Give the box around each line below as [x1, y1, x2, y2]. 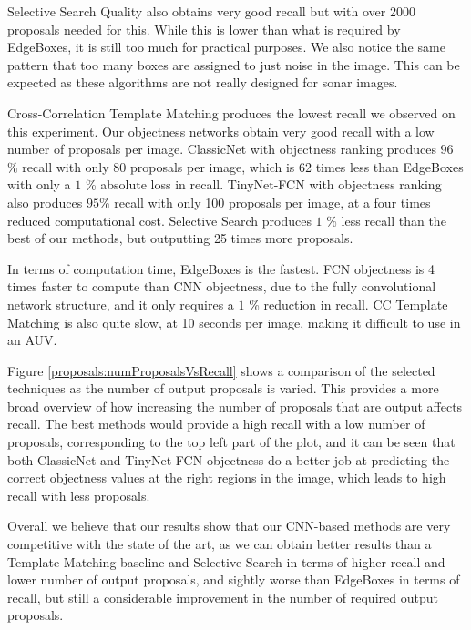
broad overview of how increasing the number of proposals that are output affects [7, 396, 463, 415]
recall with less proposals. [7, 485, 150, 504]
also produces [7, 192, 83, 211]
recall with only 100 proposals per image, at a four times [114, 192, 431, 211]
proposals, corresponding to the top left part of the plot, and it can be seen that [7, 432, 456, 452]
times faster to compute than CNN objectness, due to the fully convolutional [7, 277, 436, 296]
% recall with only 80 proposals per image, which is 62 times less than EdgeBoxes [7, 157, 464, 176]
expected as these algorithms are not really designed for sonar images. [7, 73, 398, 92]
